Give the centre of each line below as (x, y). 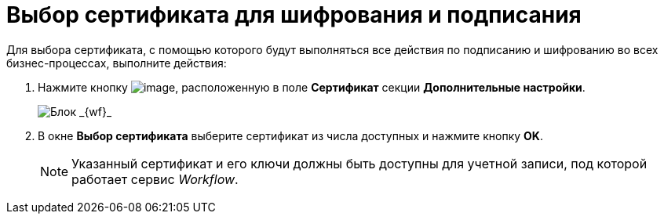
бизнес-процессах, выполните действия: (117, 63)
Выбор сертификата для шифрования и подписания (294, 15)
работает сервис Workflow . (155, 179)
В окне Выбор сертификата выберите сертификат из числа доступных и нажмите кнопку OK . (290, 135)
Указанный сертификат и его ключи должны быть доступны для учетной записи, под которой (359, 163)
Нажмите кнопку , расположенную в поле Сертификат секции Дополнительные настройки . (312, 87)
